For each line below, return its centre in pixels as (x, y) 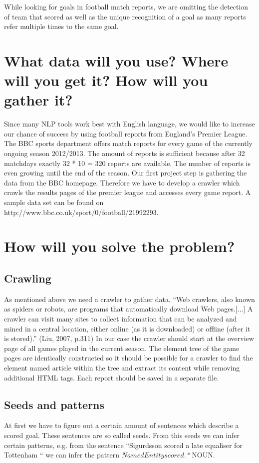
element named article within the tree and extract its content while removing (122, 367)
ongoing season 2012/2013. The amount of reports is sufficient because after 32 (125, 153)
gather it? (38, 100)
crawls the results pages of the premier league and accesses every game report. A (128, 192)
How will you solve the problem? (120, 246)
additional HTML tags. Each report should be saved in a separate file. (112, 377)
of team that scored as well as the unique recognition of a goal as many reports (125, 16)
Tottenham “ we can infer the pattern (62, 455)
